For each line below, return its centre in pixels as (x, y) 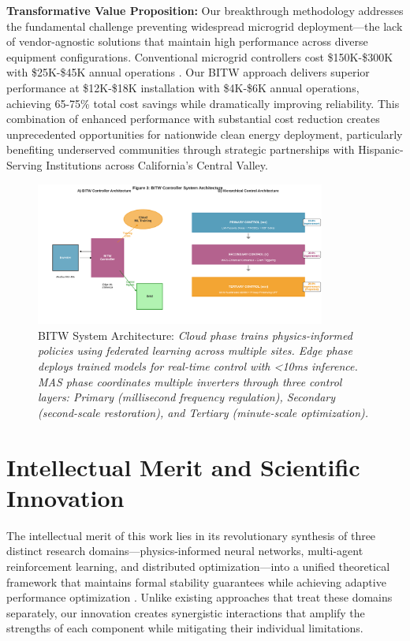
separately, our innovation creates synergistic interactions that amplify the (186, 612)
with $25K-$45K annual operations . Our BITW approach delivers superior (188, 72)
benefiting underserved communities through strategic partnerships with (181, 149)
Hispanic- (381, 149)
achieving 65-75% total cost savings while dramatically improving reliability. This (203, 103)
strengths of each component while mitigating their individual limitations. (185, 628)
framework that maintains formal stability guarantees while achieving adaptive (196, 581)
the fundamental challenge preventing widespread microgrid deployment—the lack (205, 26)
